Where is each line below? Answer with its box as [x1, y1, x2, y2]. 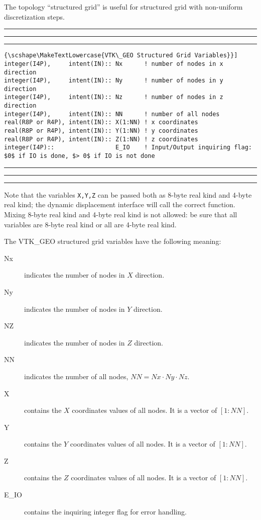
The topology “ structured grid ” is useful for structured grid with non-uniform [4, 2, 243, 12]
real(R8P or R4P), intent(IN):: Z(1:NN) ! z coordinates [4, 135, 198, 143]
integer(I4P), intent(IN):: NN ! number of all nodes [4, 110, 220, 118]
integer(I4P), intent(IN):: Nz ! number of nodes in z [4, 94, 223, 101]
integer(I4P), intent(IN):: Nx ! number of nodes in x [4, 60, 223, 67]
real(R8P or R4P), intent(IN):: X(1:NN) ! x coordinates [4, 119, 198, 126]
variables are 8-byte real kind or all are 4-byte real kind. [4, 219, 177, 229]
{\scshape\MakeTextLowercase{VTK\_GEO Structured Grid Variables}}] [4, 52, 238, 59]
